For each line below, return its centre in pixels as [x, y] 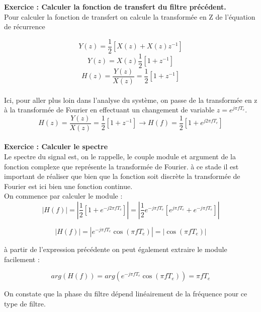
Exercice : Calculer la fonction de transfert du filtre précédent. [115, 7]
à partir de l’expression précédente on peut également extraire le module [116, 249]
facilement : [22, 259]
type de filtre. [25, 303]
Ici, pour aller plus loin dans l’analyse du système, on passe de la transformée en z [131, 100]
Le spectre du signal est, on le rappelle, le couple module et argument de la [120, 156]
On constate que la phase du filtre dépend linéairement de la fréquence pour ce [126, 294]
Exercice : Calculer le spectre [56, 146]
